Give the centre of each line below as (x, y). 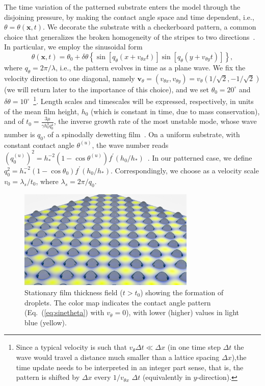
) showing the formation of (182, 292)
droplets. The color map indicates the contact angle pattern (118, 302)
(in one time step (194, 347)
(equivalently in (167, 377)
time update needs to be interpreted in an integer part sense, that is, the (130, 367)
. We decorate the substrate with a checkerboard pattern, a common (150, 27)
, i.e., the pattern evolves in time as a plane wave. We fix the (150, 67)
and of (14, 121)
